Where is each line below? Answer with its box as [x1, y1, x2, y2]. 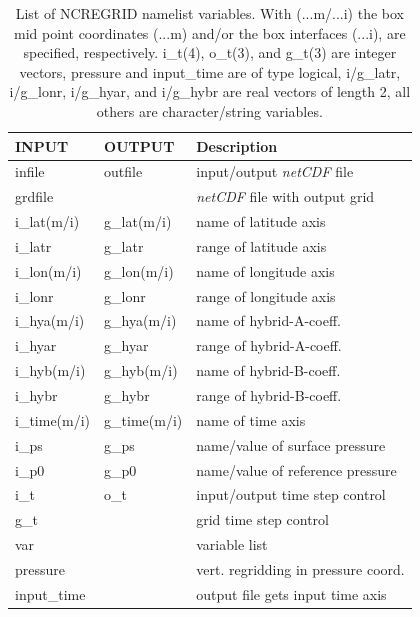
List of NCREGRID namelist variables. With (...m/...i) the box [15, 3, 405, 23]
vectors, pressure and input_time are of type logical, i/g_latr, [19, 61, 401, 82]
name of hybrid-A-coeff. [196, 310, 341, 331]
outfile [104, 161, 143, 182]
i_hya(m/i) [15, 310, 85, 331]
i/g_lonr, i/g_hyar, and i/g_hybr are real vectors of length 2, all [9, 81, 411, 102]
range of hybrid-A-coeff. [196, 335, 342, 356]
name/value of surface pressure [196, 434, 386, 455]
